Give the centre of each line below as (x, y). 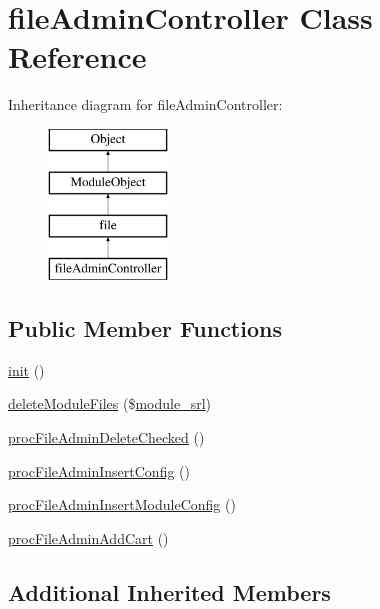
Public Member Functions (145, 328)
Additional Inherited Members (169, 591)
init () (26, 369)
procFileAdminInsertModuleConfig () (122, 504)
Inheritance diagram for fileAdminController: (145, 104)
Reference (77, 56)
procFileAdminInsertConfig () (99, 470)
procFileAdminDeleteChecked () (106, 437)
